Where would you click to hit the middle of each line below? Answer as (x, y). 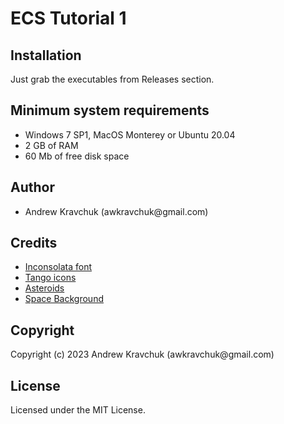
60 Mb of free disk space (77, 156)
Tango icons (50, 278)
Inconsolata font (58, 267)
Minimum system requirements (110, 110)
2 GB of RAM (51, 145)
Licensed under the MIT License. (78, 410)
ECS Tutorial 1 (68, 18)
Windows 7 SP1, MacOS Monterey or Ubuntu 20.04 (130, 134)
